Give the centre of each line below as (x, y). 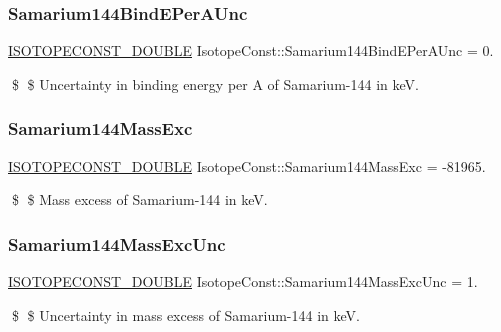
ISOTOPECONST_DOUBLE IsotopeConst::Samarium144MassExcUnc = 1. (243, 281)
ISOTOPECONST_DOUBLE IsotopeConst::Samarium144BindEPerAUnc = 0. (251, 50)
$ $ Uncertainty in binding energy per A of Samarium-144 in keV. (215, 83)
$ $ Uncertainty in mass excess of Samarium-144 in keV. (185, 314)
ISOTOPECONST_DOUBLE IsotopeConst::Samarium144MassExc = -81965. (247, 165)
